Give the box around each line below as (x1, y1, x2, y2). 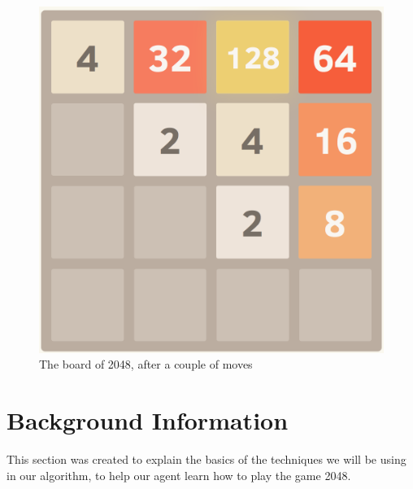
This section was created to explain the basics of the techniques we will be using (7, 450, 406, 467)
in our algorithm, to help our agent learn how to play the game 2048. (7, 466, 351, 483)
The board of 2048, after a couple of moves (39, 356, 253, 373)
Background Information (7, 404, 289, 437)
